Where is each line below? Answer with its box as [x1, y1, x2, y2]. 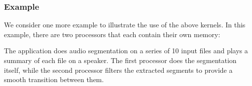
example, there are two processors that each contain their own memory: [4, 29, 220, 39]
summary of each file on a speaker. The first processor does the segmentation [4, 55, 237, 65]
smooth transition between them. [4, 74, 104, 85]
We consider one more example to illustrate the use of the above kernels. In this [4, 20, 246, 30]
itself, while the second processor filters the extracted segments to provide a [4, 64, 233, 75]
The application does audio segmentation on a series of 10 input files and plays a [4, 45, 248, 56]
